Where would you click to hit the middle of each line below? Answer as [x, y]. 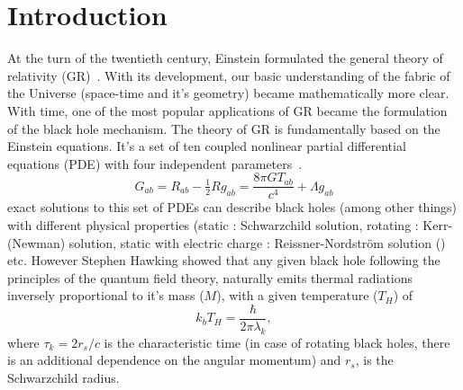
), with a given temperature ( [297, 295]
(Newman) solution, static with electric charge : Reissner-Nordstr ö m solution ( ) [227, 242]
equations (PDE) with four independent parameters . [155, 163]
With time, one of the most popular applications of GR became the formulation [227, 110]
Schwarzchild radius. [64, 377]
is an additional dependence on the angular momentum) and [174, 360]
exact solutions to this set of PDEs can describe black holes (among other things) [232, 207]
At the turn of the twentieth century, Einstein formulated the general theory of [225, 58]
